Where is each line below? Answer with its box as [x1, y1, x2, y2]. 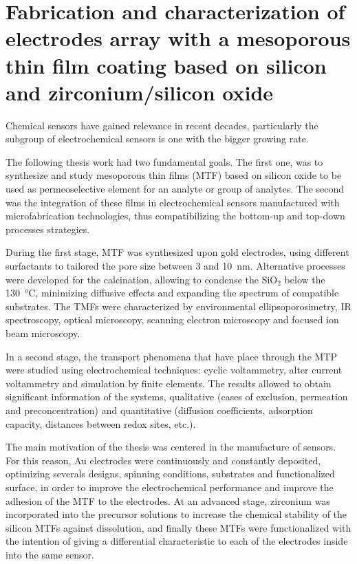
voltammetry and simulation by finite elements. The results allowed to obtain [6, 376, 332, 390]
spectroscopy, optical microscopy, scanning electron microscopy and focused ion [6, 312, 339, 327]
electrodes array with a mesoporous [6, 24, 351, 52]
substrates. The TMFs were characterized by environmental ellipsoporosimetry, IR [6, 299, 351, 313]
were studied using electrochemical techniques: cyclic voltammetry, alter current [6, 362, 343, 377]
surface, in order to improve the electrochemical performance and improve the [6, 479, 334, 494]
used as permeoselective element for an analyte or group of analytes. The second [6, 182, 345, 196]
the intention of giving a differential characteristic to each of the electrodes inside [6, 534, 348, 548]
